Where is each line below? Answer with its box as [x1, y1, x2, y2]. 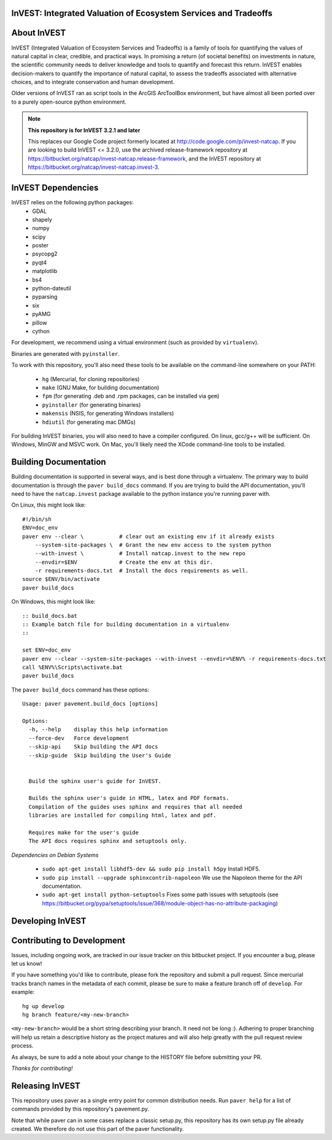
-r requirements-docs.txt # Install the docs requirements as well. [34, 568, 249, 574]
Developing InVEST [11, 915, 87, 926]
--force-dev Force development [28, 734, 129, 742]
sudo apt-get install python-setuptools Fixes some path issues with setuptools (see [42, 891, 279, 898]
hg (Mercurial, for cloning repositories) [42, 375, 140, 383]
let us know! [11, 960, 42, 968]
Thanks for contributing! [11, 1065, 73, 1072]
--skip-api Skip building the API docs [28, 743, 159, 750]
